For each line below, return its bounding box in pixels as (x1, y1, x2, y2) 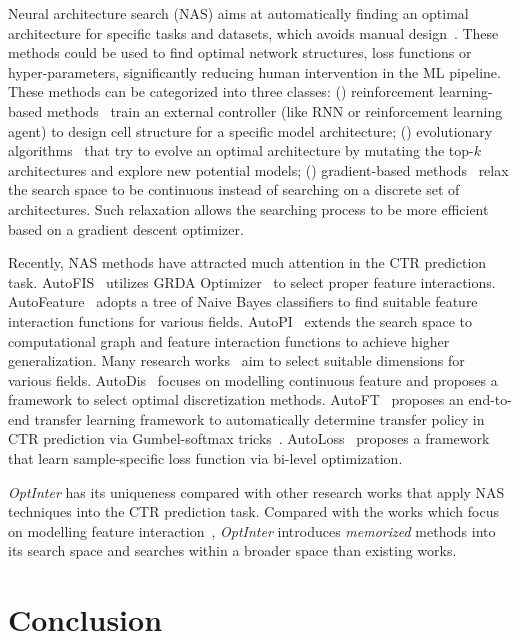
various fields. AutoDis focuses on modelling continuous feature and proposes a (8, 369, 498, 390)
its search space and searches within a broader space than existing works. (8, 540, 457, 561)
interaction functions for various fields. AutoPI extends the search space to (8, 310, 472, 331)
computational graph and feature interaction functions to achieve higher (8, 330, 450, 351)
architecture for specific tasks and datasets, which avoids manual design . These (8, 22, 499, 43)
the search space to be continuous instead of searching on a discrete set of (8, 179, 460, 200)
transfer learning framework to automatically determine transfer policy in (34, 408, 485, 429)
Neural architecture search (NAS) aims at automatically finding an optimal (8, 3, 469, 23)
